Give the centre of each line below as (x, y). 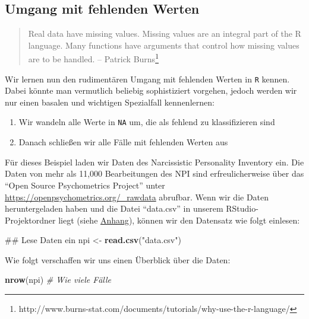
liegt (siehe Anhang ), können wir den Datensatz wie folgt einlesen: (179, 220)
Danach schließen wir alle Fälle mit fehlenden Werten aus (123, 142)
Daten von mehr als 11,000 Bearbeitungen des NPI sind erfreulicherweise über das (154, 173)
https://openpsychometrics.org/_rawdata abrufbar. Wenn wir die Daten (137, 197)
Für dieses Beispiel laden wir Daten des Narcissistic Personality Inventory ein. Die (154, 162)
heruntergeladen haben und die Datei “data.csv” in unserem (114, 208)
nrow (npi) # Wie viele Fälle (58, 280)
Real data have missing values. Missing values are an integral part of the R (165, 34)
